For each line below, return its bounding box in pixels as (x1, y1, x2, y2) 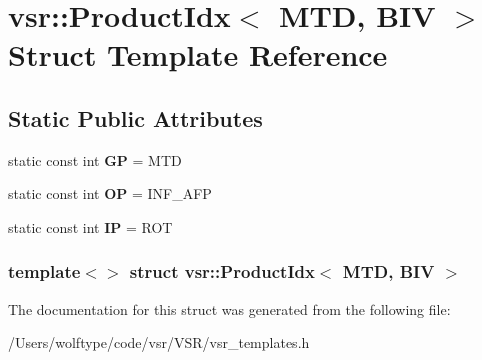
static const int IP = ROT (8, 216, 173, 237)
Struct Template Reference (8, 34, 388, 75)
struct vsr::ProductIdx (129, 259, 315, 284)
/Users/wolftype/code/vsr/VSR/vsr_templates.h (8, 332, 310, 353)
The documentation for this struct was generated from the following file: (8, 298, 451, 319)
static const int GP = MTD (8, 149, 182, 170)
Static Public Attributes (8, 102, 263, 133)
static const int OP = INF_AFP (8, 183, 212, 204)
